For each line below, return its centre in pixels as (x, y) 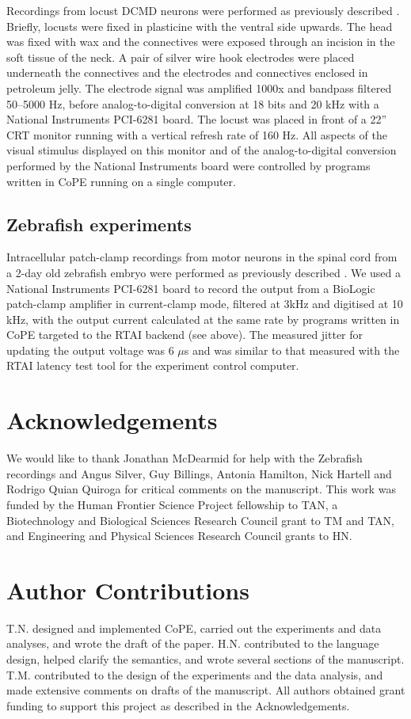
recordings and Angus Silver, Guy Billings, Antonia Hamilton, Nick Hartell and (199, 473)
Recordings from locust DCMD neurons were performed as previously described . (203, 10)
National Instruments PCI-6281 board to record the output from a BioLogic (191, 288)
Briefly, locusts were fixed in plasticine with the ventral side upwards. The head (200, 26)
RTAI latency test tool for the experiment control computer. (153, 365)
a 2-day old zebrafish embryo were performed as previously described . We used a (204, 272)
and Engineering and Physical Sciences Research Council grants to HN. (179, 536)
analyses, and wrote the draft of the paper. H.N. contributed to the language (193, 643)
